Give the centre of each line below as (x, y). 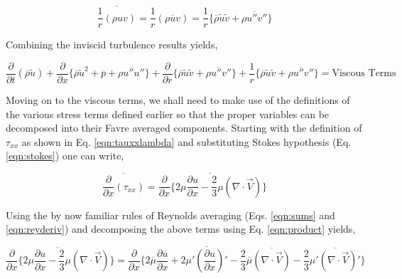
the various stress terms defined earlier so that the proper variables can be (168, 114)
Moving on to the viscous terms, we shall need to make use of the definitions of (178, 99)
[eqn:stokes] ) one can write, (65, 156)
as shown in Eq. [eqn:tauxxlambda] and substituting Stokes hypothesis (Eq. (186, 141)
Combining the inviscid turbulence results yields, (112, 44)
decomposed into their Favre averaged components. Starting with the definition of (184, 128)
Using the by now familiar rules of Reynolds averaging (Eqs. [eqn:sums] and (170, 215)
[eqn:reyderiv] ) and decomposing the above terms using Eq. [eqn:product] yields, (181, 229)
